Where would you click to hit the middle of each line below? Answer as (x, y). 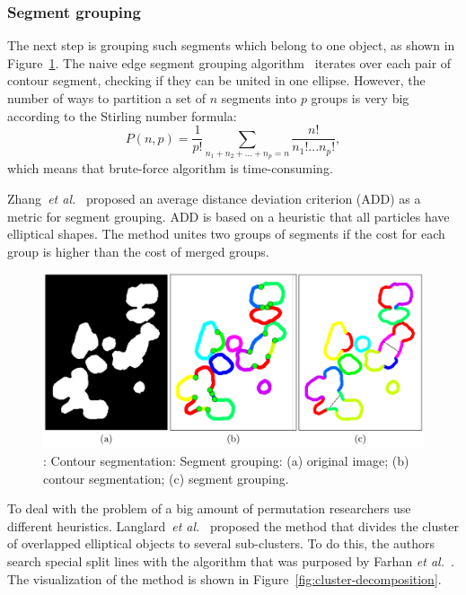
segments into (259, 98)
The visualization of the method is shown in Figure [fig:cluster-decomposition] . (224, 578)
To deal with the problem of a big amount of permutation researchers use (209, 508)
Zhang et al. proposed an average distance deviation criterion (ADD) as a (214, 199)
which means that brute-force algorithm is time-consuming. (170, 168)
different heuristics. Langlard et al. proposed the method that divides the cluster (233, 525)
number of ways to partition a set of (107, 98)
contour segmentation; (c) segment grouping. (166, 478)
